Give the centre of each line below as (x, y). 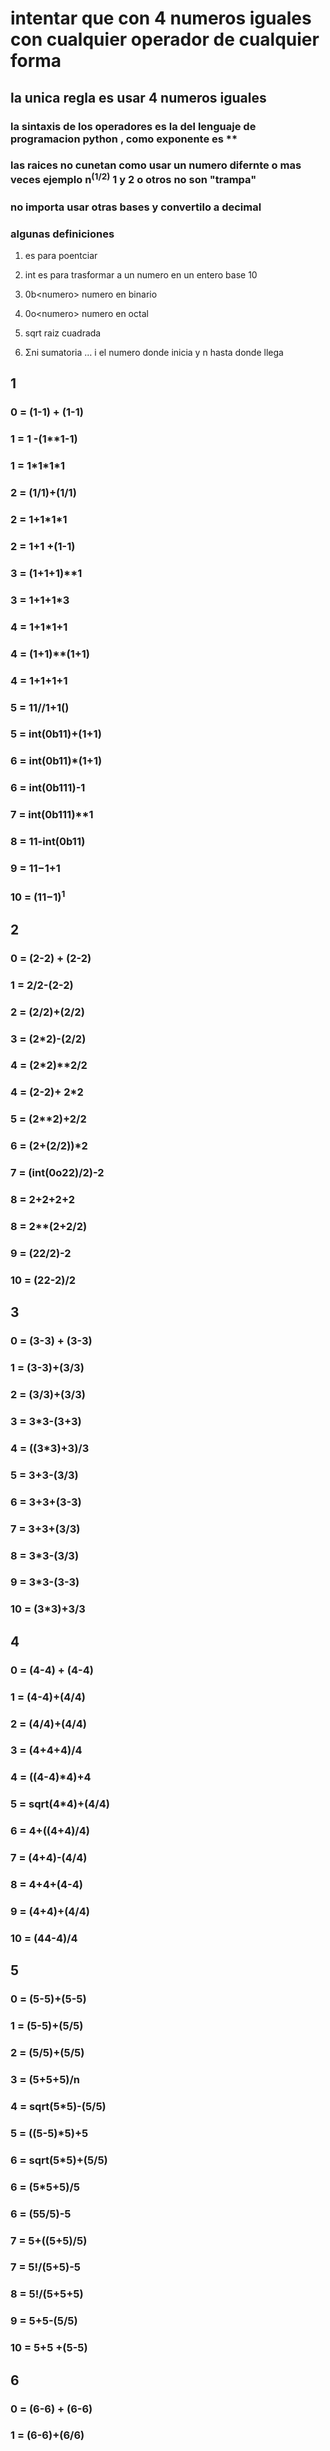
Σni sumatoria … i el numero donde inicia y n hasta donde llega (154, 353)
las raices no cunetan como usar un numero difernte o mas (156, 165)
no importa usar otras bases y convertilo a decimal (136, 207)
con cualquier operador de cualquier (165, 39)
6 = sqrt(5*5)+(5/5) (59, 2160)
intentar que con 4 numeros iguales (161, 18)
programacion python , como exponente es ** (124, 139)
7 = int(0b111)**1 (52, 815)
